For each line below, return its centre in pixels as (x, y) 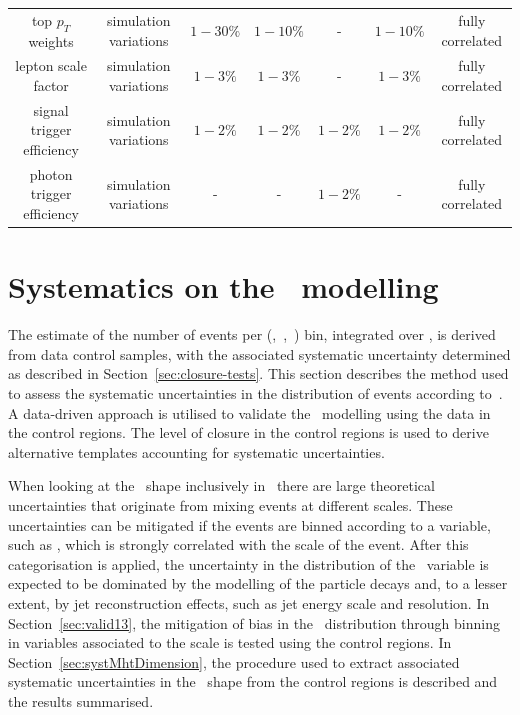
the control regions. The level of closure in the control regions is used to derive (248, 432)
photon (51, 173)
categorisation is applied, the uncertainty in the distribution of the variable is (248, 563)
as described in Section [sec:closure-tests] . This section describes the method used (258, 373)
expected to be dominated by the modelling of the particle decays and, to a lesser (258, 583)
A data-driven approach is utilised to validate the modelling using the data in (249, 412)
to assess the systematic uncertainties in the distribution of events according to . (255, 393)
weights (51, 40)
